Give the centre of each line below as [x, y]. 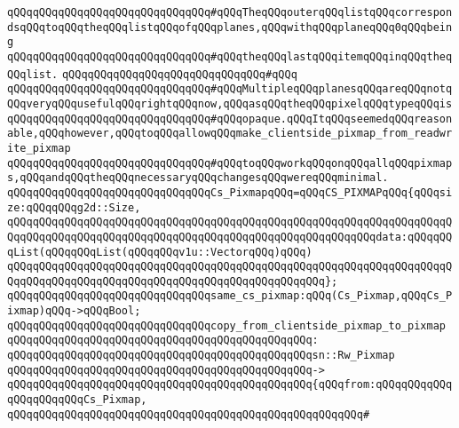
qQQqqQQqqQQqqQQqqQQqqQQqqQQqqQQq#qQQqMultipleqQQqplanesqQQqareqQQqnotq [230, 89]
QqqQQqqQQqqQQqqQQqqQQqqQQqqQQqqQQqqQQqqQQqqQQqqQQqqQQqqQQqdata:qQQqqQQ [230, 237]
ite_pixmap [39, 148]
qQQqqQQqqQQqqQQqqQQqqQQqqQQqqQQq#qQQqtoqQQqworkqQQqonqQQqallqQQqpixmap [230, 163]
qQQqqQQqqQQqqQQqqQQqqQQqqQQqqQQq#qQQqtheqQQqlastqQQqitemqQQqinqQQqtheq [230, 56]
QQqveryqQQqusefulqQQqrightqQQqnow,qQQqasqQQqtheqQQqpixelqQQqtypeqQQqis [230, 103]
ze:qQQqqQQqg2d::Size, [74, 207]
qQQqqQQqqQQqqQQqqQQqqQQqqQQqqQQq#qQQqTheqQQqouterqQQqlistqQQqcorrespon [230, 12]
